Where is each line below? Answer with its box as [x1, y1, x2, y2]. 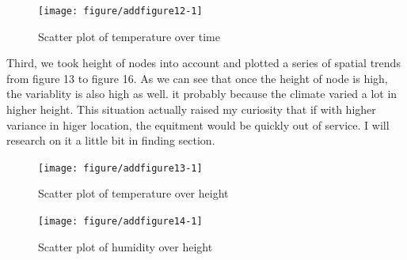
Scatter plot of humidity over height [38, 238, 213, 254]
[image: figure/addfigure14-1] [38, 216, 203, 228]
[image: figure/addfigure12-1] [38, 6, 203, 17]
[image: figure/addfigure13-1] [38, 162, 203, 174]
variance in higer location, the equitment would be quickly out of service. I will [6, 116, 390, 133]
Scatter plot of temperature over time [38, 28, 220, 44]
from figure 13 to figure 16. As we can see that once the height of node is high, [6, 70, 388, 86]
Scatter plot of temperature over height [38, 185, 229, 202]
